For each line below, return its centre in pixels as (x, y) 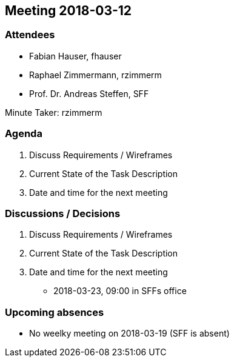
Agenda (24, 134)
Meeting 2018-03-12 (69, 11)
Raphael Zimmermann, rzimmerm (95, 75)
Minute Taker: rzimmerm (54, 112)
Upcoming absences (55, 312)
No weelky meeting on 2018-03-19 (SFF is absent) (129, 334)
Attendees (30, 35)
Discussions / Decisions (63, 213)
